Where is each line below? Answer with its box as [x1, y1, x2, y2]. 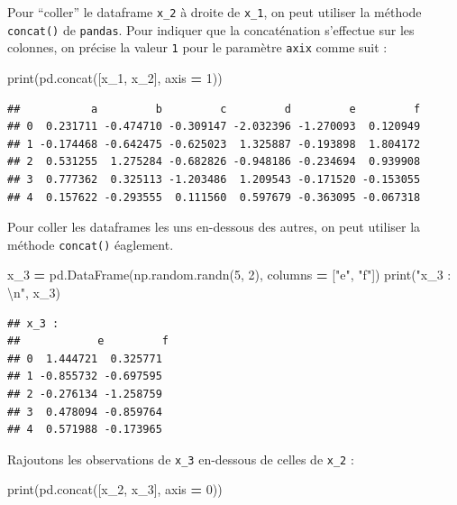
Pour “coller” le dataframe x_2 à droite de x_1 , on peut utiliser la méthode [7, 3, 422, 21]
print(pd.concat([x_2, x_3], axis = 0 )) [7, 480, 223, 499]
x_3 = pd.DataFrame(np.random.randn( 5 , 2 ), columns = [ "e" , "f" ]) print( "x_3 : [7, 265, 452, 284]
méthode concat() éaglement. [7, 234, 174, 253]
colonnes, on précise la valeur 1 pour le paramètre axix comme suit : [7, 38, 388, 57]
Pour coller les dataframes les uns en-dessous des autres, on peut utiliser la [7, 217, 421, 236]
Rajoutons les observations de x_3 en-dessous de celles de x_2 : [7, 449, 354, 468]
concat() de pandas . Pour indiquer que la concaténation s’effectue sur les [7, 20, 415, 39]
